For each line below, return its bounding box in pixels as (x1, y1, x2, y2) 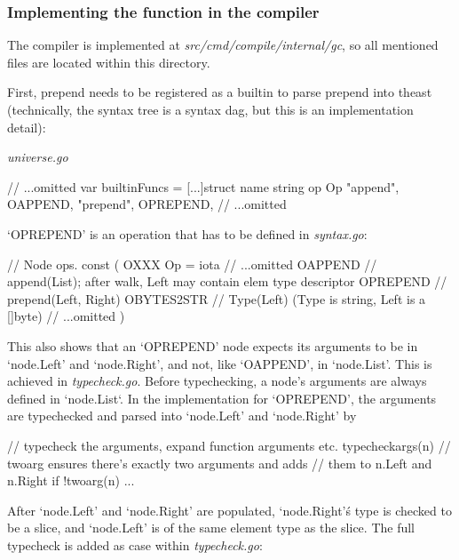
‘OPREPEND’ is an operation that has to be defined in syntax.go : (7, 224, 368, 243)
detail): (7, 117, 46, 136)
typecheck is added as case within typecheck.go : (7, 535, 263, 554)
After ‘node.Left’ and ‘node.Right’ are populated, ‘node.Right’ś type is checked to (7, 500, 452, 519)
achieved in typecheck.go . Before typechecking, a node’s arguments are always (7, 372, 427, 390)
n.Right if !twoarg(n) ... (7, 471, 135, 490)
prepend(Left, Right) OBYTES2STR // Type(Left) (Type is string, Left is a (7, 289, 426, 308)
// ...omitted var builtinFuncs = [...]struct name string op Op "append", (7, 177, 400, 196)
